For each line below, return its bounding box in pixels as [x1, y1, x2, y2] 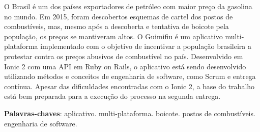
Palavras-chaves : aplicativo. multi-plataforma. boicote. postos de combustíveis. [4, 108, 255, 118]
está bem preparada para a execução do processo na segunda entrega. [4, 91, 221, 101]
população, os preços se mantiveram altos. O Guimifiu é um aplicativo [4, 31, 223, 41]
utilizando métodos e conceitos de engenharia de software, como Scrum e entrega [4, 71, 256, 82]
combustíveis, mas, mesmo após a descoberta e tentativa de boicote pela [4, 21, 229, 32]
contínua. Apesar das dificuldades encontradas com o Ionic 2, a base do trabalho [4, 81, 255, 91]
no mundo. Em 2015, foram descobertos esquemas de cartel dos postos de [4, 11, 233, 21]
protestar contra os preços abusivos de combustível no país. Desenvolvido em [4, 50, 243, 61]
